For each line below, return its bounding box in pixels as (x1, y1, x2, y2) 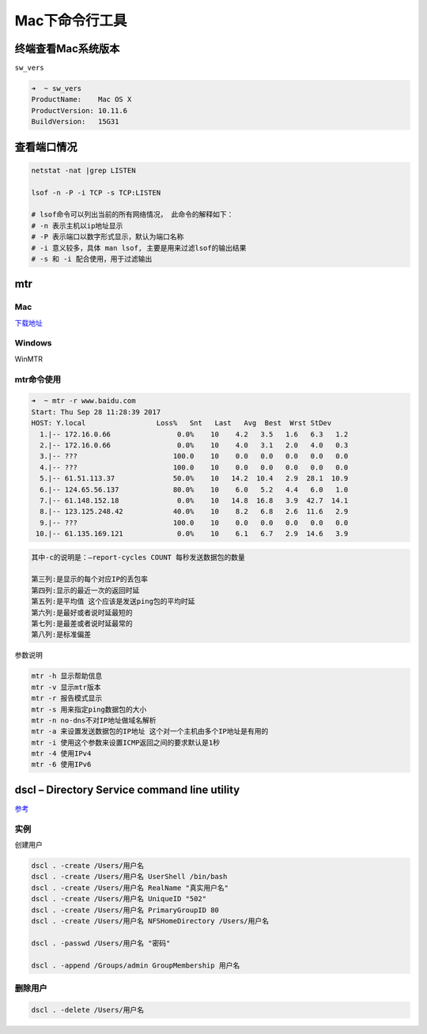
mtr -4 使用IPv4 (31, 749, 92, 758)
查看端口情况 (14, 140, 77, 153)
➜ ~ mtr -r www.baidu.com (31, 396, 136, 406)
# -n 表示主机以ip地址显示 (31, 221, 123, 230)
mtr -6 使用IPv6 (31, 760, 92, 769)
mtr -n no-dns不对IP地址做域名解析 (31, 715, 157, 725)
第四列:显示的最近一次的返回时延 (31, 586, 140, 594)
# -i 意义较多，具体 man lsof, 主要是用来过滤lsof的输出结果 (31, 243, 247, 252)
